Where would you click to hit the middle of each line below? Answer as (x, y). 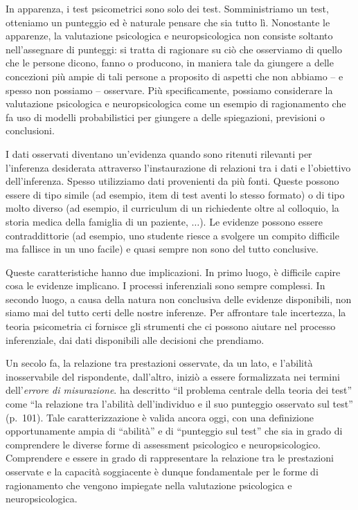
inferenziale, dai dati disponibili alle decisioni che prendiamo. (135, 339)
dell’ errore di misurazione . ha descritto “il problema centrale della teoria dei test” (179, 390)
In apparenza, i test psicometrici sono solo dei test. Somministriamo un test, (167, 8)
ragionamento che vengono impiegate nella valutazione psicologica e (149, 485)
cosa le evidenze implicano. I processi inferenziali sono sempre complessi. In (165, 285)
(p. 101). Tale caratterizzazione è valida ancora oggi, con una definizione (160, 417)
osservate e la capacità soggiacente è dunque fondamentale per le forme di (162, 471)
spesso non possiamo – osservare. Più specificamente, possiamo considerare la (169, 90)
